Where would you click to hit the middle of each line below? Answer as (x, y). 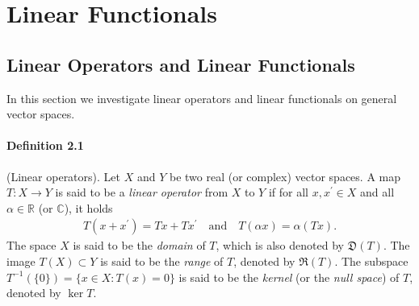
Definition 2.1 (45, 145)
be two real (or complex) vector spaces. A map (285, 176)
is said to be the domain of (139, 245)
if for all (288, 192)
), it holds (88, 207)
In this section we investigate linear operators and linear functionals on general (202, 98)
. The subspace (371, 261)
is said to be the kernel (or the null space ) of (289, 277)
